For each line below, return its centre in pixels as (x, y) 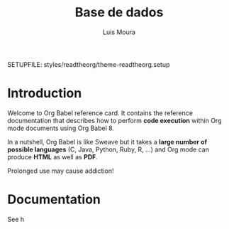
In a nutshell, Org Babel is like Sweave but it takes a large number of (107, 142)
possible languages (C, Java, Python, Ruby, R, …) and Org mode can (108, 149)
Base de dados (119, 12)
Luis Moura (119, 32)
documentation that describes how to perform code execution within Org (114, 120)
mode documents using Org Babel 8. (61, 128)
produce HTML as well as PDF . (52, 156)
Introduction (45, 94)
